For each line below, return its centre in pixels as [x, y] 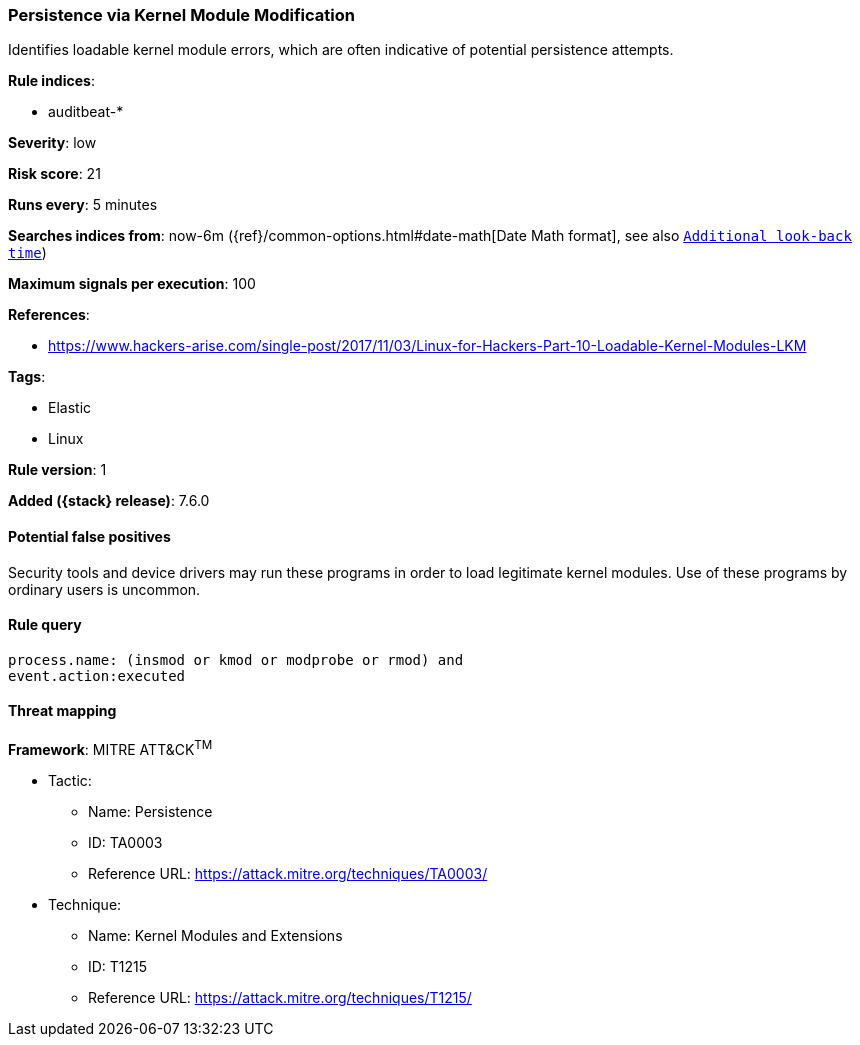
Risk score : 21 [54, 174]
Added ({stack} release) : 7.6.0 [109, 501]
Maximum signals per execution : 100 [132, 284]
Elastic [70, 408]
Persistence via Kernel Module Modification [181, 15]
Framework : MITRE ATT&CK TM [110, 748]
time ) [27, 253]
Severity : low [52, 143]
